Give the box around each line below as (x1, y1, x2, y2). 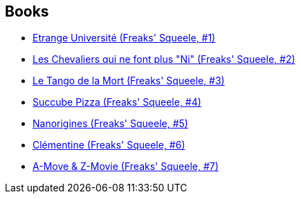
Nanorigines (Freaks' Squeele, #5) (33, 117, 188, 130)
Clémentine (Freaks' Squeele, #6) (33, 139, 185, 151)
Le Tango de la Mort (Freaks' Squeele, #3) (33, 75, 225, 87)
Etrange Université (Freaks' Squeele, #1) (33, 32, 216, 44)
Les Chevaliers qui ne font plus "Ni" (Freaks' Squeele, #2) (33, 53, 295, 66)
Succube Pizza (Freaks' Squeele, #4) (33, 96, 201, 108)
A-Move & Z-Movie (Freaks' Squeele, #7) (33, 160, 219, 173)
